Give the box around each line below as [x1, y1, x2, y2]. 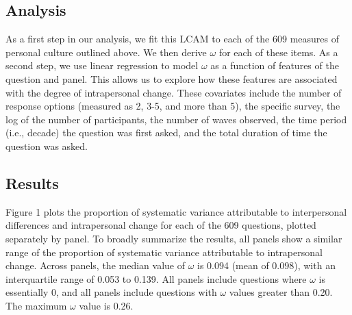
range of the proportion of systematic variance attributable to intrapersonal [5, 244, 323, 259]
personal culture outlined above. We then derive [5, 45, 207, 59]
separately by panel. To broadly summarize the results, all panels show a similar [5, 231, 342, 245]
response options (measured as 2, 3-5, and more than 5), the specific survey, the [5, 99, 340, 113]
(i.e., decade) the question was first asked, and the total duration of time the [5, 125, 327, 140]
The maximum [5, 298, 67, 312]
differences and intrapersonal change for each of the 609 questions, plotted [5, 218, 316, 232]
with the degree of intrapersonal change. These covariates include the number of [5, 85, 342, 99]
